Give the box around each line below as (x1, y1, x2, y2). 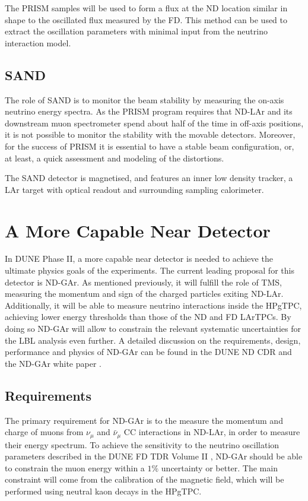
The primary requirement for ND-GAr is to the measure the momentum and (5, 414, 283, 426)
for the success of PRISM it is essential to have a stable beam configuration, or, (5, 139, 294, 152)
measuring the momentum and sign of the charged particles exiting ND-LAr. (5, 287, 284, 300)
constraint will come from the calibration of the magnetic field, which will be (5, 473, 284, 486)
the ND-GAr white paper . (5, 357, 101, 369)
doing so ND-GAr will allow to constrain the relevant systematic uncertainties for (5, 322, 301, 335)
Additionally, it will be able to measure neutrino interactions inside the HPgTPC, (5, 299, 302, 311)
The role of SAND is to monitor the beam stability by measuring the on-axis (5, 93, 284, 106)
